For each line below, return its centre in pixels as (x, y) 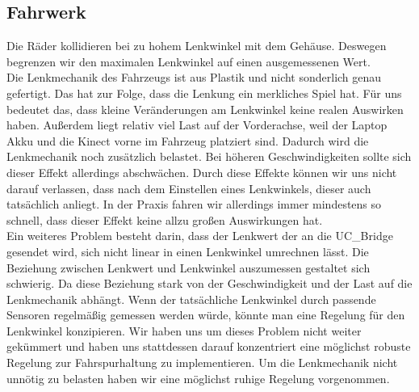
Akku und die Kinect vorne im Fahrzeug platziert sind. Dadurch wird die (188, 140)
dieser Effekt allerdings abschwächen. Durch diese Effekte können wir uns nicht (202, 172)
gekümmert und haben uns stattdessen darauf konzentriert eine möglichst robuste (209, 346)
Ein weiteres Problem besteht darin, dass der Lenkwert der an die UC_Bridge (200, 236)
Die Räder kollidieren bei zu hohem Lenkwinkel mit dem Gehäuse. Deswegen (197, 46)
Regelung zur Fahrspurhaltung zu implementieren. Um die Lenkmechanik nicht (202, 362)
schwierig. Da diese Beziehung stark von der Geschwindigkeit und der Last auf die (209, 283)
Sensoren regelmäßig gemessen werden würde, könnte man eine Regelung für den (206, 315)
